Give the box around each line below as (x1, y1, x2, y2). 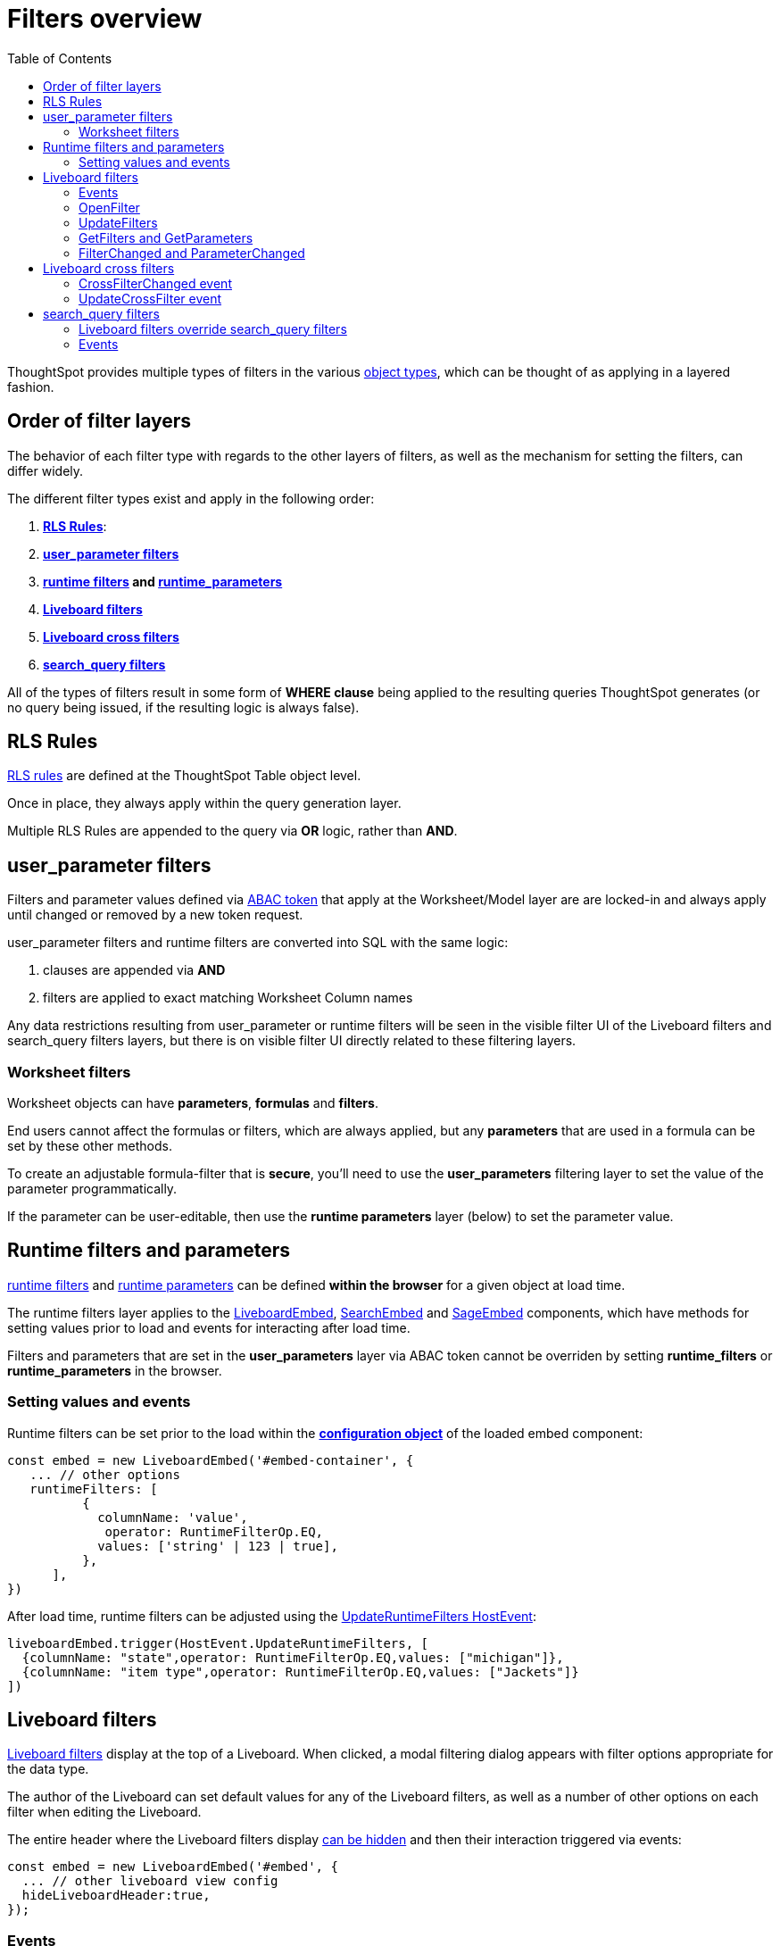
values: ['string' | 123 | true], (97, 1538, 338, 1553)
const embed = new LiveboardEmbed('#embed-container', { (7, 1452, 414, 1468)
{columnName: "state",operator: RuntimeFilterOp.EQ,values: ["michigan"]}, (21, 1650, 564, 1665)
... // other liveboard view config (21, 1874, 278, 1889)
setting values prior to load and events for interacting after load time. (7, 1319, 411, 1335)
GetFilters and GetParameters (79, 229, 253, 245)
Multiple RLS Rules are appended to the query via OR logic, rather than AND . (7, 823, 458, 839)
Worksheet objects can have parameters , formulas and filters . (7, 1095, 378, 1111)
